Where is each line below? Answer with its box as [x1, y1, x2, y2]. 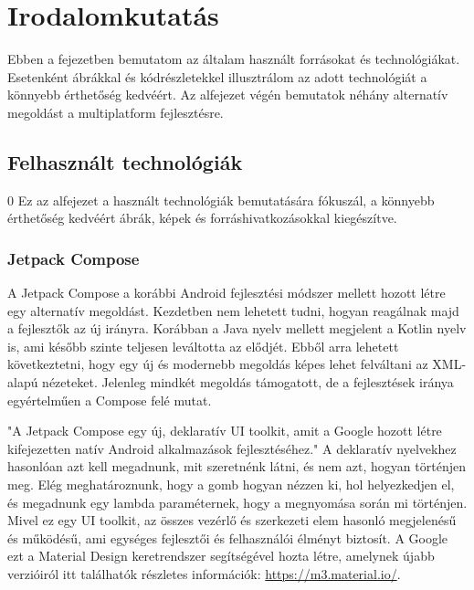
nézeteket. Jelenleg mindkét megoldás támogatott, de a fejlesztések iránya [42, 373, 454, 392]
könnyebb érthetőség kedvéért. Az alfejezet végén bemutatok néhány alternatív [7, 85, 448, 104]
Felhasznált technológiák [7, 147, 243, 175]
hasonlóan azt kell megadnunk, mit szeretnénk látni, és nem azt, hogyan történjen [7, 457, 466, 476]
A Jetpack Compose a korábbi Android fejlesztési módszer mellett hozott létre [7, 283, 446, 302]
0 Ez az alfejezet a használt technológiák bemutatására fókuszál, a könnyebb [7, 190, 435, 209]
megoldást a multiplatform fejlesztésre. [7, 102, 224, 121]
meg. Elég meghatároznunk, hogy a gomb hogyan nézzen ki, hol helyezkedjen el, [7, 475, 455, 494]
